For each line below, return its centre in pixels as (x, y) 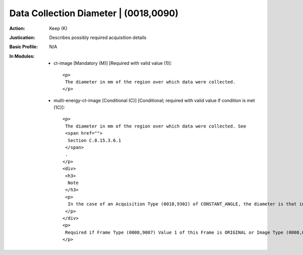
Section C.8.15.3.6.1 (94, 140)
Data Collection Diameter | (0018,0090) (94, 13)
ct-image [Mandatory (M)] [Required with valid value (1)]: (113, 63)
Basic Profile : (23, 47)
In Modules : (22, 56)
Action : (17, 28)
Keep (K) (58, 28)
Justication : (22, 37)
